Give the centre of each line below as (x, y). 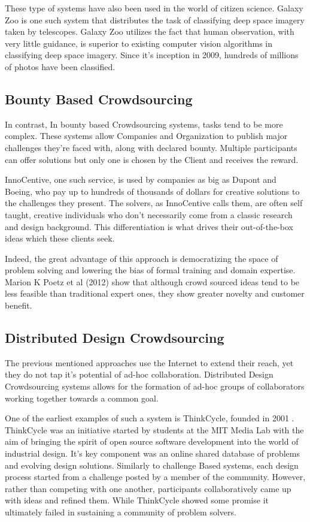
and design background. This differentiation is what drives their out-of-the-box (149, 226)
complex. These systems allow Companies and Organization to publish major (146, 136)
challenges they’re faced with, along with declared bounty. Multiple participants (151, 147)
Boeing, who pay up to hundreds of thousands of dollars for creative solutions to (152, 191)
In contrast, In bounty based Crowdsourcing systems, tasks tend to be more (144, 124)
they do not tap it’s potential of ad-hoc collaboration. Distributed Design (139, 374)
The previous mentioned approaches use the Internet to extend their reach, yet (149, 362)
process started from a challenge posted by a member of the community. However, (155, 477)
